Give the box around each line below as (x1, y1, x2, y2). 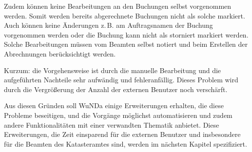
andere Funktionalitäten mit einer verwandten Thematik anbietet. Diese (4, 119, 219, 130)
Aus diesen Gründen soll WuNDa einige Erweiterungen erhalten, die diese (4, 100, 224, 111)
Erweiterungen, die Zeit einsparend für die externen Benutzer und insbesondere (4, 129, 241, 139)
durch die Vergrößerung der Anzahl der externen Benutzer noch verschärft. (4, 84, 228, 94)
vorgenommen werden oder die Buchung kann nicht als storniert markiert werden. (4, 29, 249, 39)
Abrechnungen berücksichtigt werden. (4, 48, 116, 58)
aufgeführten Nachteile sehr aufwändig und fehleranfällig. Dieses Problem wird (4, 75, 238, 85)
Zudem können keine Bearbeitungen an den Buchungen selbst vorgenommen (4, 1, 232, 11)
